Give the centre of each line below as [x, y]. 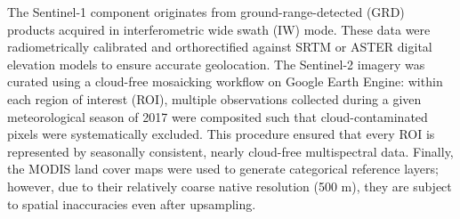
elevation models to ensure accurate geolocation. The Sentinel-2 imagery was [216, 64]
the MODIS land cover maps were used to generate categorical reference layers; [223, 169]
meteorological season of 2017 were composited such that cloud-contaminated [218, 116]
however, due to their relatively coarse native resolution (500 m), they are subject [230, 186]
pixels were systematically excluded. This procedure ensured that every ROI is [221, 134]
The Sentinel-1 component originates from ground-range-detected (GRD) [206, 12]
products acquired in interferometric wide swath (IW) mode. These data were [219, 29]
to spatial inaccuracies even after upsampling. [132, 203]
